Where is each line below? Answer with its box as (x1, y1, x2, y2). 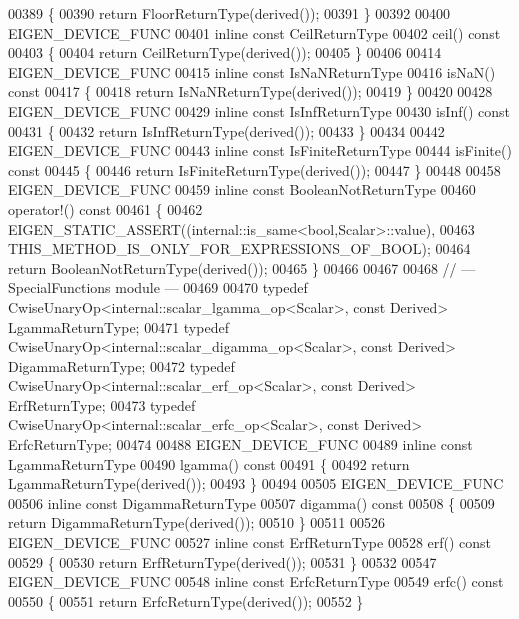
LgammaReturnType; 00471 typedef (8, 316, 229, 337)
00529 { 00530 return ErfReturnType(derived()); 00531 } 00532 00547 (8, 551, 437, 572)
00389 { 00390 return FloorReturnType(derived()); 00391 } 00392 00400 (8, 3, 451, 23)
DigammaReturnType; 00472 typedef (8, 355, 235, 376)
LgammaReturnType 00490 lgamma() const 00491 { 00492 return (8, 453, 410, 474)
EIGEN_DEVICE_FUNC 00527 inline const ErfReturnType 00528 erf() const (8, 532, 492, 553)
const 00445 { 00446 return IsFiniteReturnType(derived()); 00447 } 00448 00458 (8, 159, 501, 180)
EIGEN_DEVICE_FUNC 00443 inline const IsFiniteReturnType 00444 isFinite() (8, 140, 512, 161)
